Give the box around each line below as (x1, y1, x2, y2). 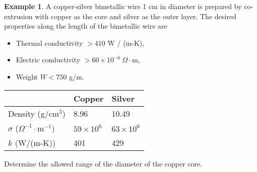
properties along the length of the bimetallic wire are (4, 21, 167, 31)
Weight (16, 71, 38, 81)
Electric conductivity (16, 54, 81, 65)
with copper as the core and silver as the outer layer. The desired (35, 11, 236, 21)
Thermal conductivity (16, 37, 83, 48)
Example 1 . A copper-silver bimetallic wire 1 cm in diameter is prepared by (4, 1, 242, 11)
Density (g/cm (8, 107, 59, 119)
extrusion (4, 11, 33, 21)
